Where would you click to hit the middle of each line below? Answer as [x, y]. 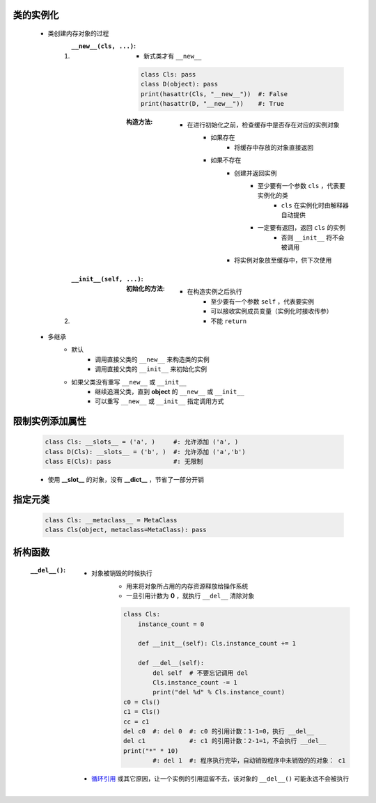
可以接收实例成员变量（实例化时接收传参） [272, 311]
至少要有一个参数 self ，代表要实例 [263, 301]
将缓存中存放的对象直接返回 [274, 147]
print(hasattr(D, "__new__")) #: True [212, 103]
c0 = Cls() [141, 702]
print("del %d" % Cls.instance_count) [219, 692]
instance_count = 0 [171, 624]
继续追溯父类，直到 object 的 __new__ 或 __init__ [170, 391]
